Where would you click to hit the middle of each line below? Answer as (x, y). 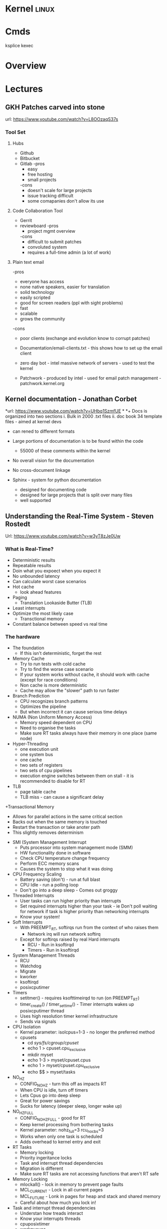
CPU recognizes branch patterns (54, 701)
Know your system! (40, 917)
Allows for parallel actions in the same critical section (67, 816)
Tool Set (16, 132)
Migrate (28, 971)
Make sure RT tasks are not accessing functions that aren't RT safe (89, 1173)
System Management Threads (44, 955)
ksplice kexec (19, 46)
